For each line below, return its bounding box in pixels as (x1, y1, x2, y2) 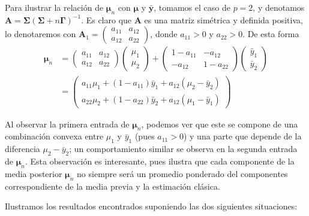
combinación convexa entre (5, 130, 104, 142)
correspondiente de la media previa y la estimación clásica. (5, 180, 220, 192)
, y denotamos (253, 1, 305, 13)
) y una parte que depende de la (183, 130, 302, 142)
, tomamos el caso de (154, 1, 230, 13)
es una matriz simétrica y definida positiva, (144, 13, 303, 26)
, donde (150, 28, 178, 40)
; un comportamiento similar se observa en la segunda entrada (69, 142, 298, 155)
